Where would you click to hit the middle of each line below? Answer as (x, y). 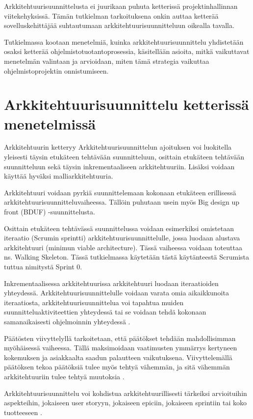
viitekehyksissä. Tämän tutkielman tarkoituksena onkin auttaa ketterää (111, 15)
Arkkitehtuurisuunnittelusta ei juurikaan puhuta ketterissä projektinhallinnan (121, 6)
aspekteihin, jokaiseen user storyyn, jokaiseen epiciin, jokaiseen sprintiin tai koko (125, 403)
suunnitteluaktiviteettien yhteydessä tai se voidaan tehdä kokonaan (105, 312)
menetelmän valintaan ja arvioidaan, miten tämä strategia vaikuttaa (107, 61)
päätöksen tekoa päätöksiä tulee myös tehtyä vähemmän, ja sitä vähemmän (117, 367)
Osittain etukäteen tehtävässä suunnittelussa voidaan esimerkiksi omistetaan (119, 228)
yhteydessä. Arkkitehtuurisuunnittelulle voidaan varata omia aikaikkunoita (116, 293)
